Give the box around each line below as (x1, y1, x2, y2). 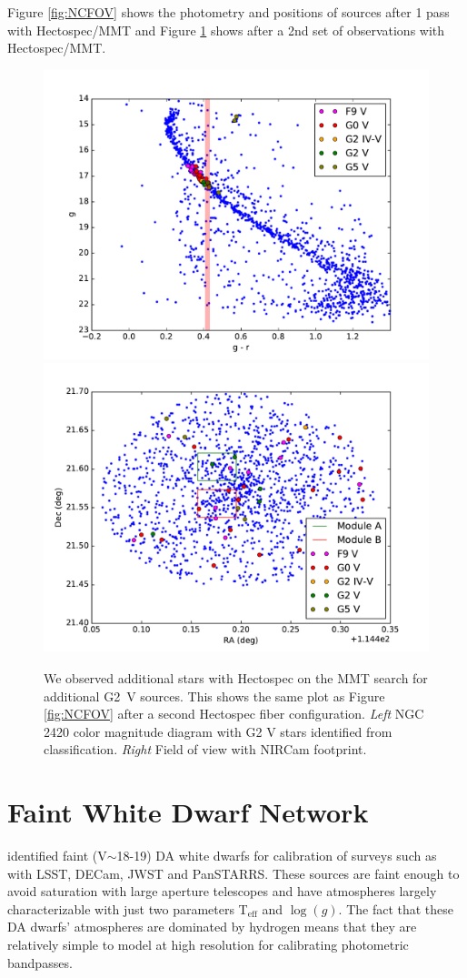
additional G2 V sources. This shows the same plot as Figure (44, 686, 385, 705)
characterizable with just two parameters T (7, 899, 248, 918)
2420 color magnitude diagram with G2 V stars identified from (44, 721, 392, 741)
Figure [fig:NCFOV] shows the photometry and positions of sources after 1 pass (7, 3, 450, 21)
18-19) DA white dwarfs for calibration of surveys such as (116, 846, 437, 865)
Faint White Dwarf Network (7, 793, 369, 831)
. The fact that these (338, 899, 454, 918)
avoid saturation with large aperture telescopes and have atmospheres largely (7, 882, 437, 901)
